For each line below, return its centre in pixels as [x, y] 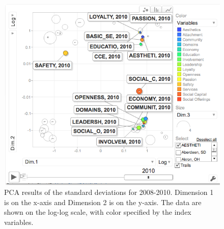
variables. [19, 222]
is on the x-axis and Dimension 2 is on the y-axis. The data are [103, 202]
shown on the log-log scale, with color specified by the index [98, 212]
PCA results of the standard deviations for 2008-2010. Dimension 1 [109, 192]
